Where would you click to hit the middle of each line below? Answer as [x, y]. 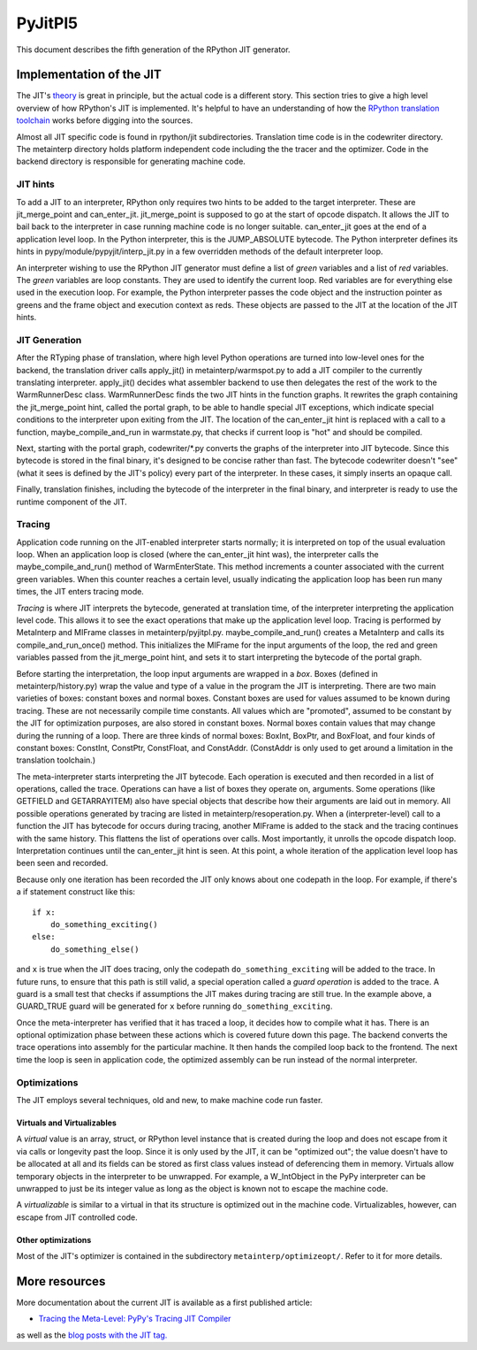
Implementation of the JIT [89, 75]
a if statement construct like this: [76, 892]
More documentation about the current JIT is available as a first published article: [164, 1303]
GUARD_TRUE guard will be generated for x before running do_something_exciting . [174, 1006]
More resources [61, 1281]
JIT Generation [49, 340]
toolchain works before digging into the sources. [105, 120]
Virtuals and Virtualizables [66, 1123]
